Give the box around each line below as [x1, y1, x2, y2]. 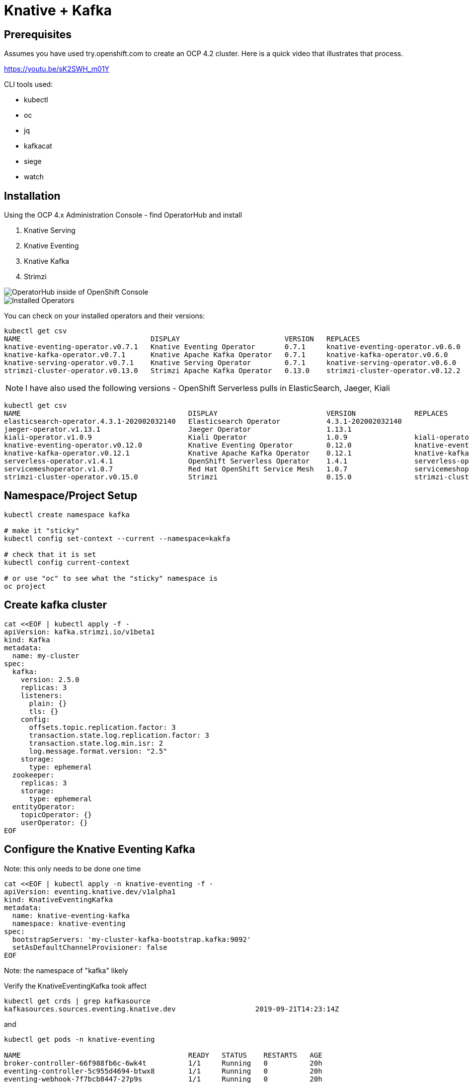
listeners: [20, 691, 63, 699]
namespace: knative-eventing [12, 919, 126, 928]
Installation [4, 189, 61, 202]
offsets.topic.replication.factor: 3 [29, 723, 176, 731]
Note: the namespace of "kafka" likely [4, 966, 128, 975]
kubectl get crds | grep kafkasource [4, 997, 151, 1005]
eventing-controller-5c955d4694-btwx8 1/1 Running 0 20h [4, 1067, 322, 1075]
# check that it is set [4, 550, 96, 558]
